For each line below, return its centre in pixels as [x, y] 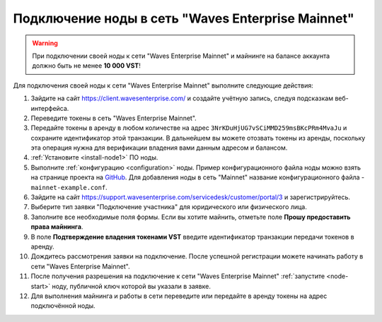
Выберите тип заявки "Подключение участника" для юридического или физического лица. [169, 207]
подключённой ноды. [63, 306]
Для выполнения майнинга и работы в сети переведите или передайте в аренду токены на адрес [179, 296]
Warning [45, 43]
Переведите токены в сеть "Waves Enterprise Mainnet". [114, 118]
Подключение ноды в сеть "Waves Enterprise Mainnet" [184, 18]
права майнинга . [57, 227]
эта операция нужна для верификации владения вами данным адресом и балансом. [159, 148]
